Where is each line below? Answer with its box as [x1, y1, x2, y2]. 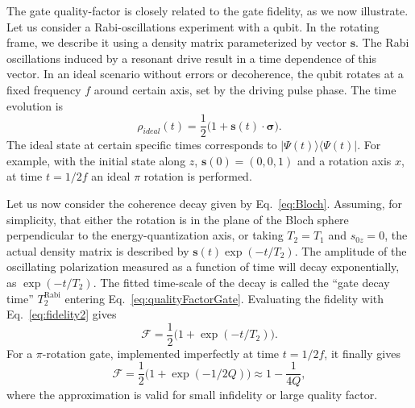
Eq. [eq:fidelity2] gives [6, 306, 117, 323]
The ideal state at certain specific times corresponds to [6, 136, 277, 153]
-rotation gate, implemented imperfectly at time [42, 344, 280, 361]
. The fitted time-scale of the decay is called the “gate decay [93, 273, 390, 290]
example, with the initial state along [6, 152, 186, 169]
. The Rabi [355, 34, 409, 51]
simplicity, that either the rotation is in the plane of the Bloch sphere [6, 210, 349, 227]
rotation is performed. [143, 168, 252, 185]
